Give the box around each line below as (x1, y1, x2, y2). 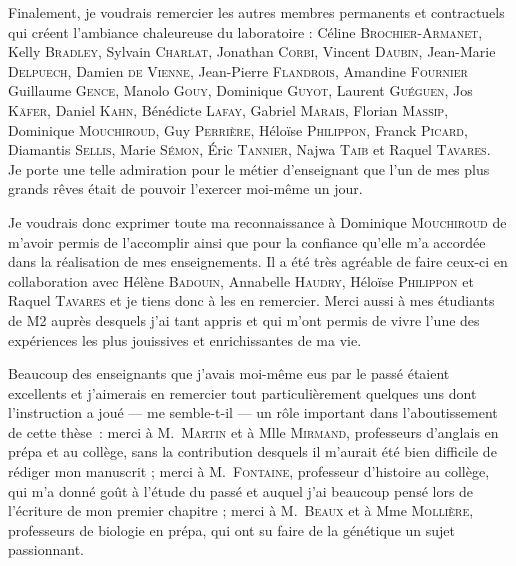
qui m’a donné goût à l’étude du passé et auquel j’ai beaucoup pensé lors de (8, 480, 474, 501)
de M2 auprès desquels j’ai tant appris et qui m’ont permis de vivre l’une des (8, 309, 480, 330)
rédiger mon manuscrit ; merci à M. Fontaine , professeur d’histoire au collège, (8, 461, 490, 482)
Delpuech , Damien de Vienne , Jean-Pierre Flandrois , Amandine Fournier (8, 60, 468, 81)
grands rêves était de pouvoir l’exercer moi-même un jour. (8, 178, 363, 199)
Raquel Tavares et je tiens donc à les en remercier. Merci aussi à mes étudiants (8, 290, 495, 311)
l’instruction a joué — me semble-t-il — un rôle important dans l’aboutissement (8, 402, 498, 423)
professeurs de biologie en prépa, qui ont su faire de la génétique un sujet (8, 519, 455, 540)
